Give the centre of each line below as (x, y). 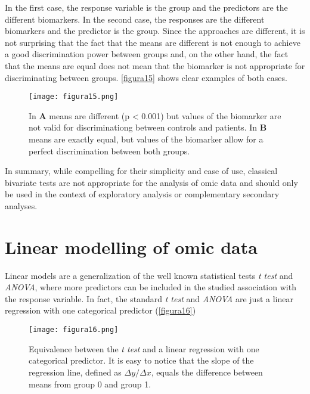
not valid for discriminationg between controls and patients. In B (148, 127)
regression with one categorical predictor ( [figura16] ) (100, 310)
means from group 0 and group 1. (90, 384)
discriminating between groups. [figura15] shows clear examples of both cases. (146, 77)
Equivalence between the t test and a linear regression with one (144, 348)
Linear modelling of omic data (131, 246)
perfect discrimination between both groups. (109, 151)
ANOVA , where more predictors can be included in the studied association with (151, 287)
